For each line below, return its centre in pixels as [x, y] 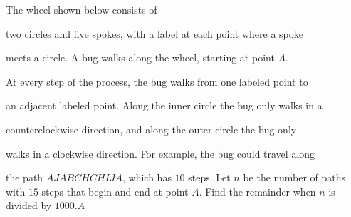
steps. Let [209, 177]
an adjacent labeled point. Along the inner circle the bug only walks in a [164, 105]
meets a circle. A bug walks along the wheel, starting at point [140, 57]
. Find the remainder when [257, 191]
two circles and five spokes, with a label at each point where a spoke [154, 33]
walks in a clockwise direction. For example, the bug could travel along [161, 153]
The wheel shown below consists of [82, 9]
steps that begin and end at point [115, 191]
